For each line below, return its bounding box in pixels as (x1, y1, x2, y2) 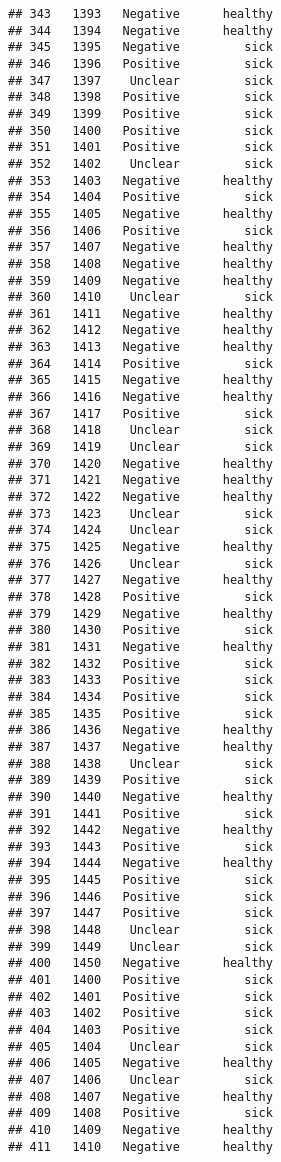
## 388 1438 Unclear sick (8, 756, 273, 771)
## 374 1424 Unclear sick (8, 523, 273, 538)
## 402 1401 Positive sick (8, 989, 273, 1004)
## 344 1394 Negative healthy (8, 23, 273, 38)
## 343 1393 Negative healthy (8, 7, 273, 21)
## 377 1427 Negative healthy (8, 573, 273, 588)
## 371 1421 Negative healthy (8, 473, 273, 488)
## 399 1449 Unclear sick (8, 939, 273, 954)
